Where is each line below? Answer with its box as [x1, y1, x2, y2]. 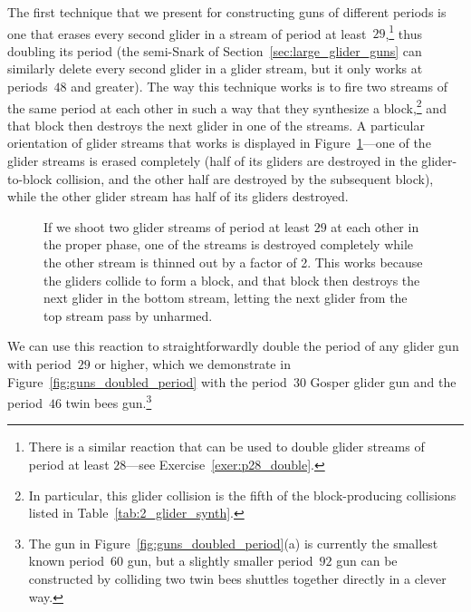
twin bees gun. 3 [65, 391, 152, 412]
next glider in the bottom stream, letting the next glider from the [43, 288, 408, 307]
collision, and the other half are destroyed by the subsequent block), [56, 169, 434, 188]
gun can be [336, 551, 398, 570]
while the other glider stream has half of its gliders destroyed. [7, 187, 349, 206]
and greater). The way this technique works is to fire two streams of [71, 77, 447, 96]
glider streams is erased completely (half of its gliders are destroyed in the [7, 151, 418, 170]
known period [28, 551, 105, 570]
